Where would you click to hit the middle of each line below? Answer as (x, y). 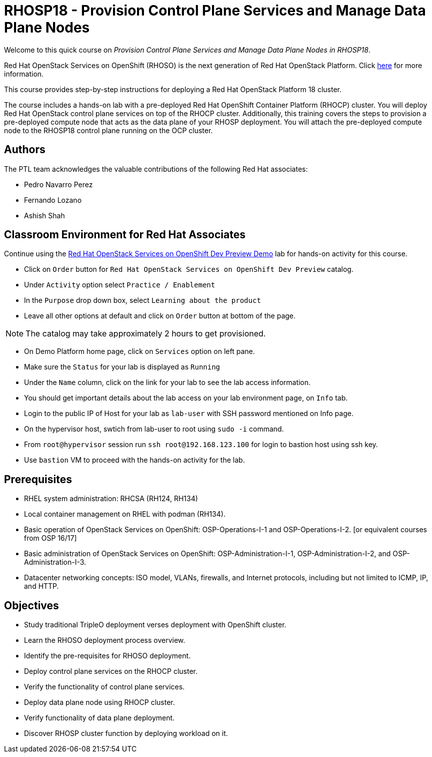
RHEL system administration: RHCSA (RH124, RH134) (111, 499)
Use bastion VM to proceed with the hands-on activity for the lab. (134, 460)
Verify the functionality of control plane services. (104, 687)
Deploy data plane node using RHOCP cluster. (99, 702)
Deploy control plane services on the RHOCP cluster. (111, 671)
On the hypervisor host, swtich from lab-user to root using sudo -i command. (154, 429)
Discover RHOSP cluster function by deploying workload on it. (126, 733)
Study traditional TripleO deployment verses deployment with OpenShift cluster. (155, 625)
